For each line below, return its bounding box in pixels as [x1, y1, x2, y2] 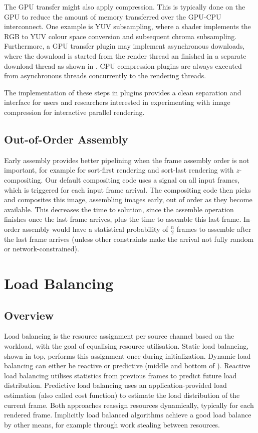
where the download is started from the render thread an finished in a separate [4, 50, 246, 61]
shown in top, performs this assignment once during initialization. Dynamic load [4, 350, 251, 361]
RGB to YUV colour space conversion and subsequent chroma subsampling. [4, 31, 237, 41]
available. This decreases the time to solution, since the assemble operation [4, 204, 234, 214]
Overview [4, 307, 54, 323]
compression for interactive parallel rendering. [4, 106, 145, 117]
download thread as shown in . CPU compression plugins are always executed [4, 60, 242, 71]
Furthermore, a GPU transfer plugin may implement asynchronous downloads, [4, 41, 245, 51]
